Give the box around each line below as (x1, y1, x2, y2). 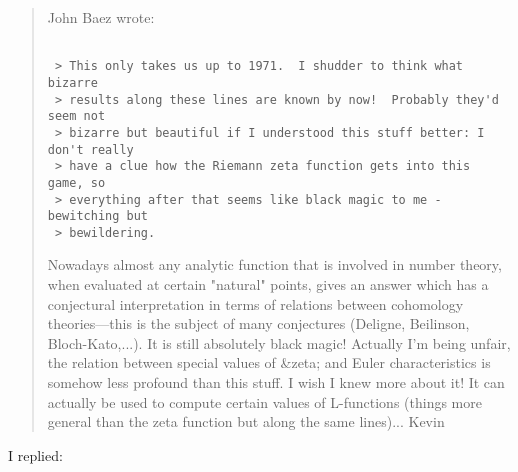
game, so (47, 175, 106, 190)
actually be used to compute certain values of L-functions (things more (47, 391, 482, 412)
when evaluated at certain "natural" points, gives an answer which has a (47, 274, 489, 295)
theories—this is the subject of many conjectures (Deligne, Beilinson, (47, 313, 470, 334)
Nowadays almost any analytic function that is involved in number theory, (47, 254, 502, 275)
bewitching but (47, 209, 149, 224)
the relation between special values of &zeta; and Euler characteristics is (47, 352, 491, 373)
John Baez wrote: (47, 7, 155, 27)
